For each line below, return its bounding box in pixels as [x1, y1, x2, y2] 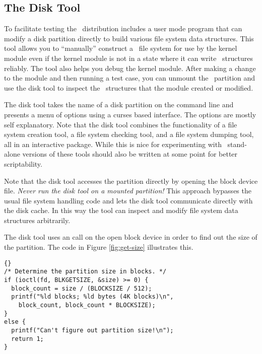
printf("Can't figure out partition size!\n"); [11, 326, 174, 334]
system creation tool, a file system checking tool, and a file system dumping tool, [4, 129, 254, 139]
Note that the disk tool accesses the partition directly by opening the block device [4, 175, 258, 186]
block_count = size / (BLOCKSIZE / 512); [11, 285, 152, 292]
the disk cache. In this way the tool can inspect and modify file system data [4, 205, 238, 216]
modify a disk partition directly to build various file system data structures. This [4, 33, 254, 43]
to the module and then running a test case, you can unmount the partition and [4, 73, 255, 83]
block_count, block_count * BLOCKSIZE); [18, 301, 156, 309]
